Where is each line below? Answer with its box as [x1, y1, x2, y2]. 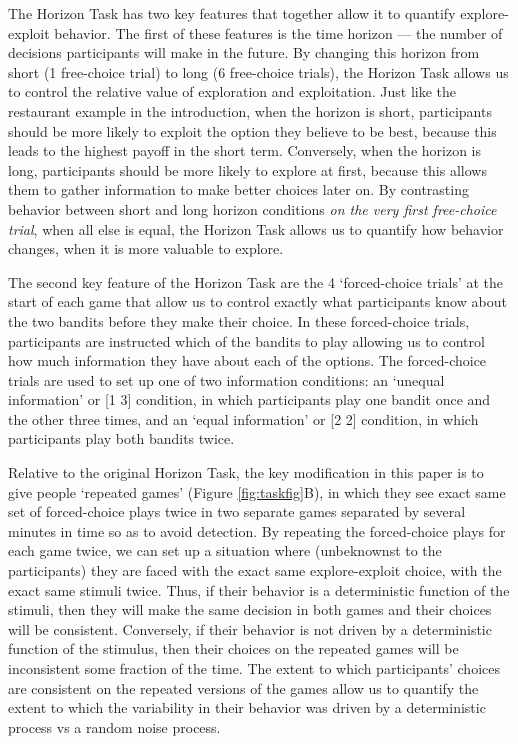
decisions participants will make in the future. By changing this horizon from [8, 42, 480, 63]
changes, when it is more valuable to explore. [8, 238, 284, 259]
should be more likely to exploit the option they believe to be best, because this [8, 120, 497, 141]
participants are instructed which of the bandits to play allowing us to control [8, 330, 485, 351]
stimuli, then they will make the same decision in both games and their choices [8, 599, 492, 620]
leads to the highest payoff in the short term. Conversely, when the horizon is [8, 140, 482, 161]
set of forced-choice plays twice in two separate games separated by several [8, 501, 466, 522]
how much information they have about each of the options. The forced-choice [8, 350, 487, 371]
